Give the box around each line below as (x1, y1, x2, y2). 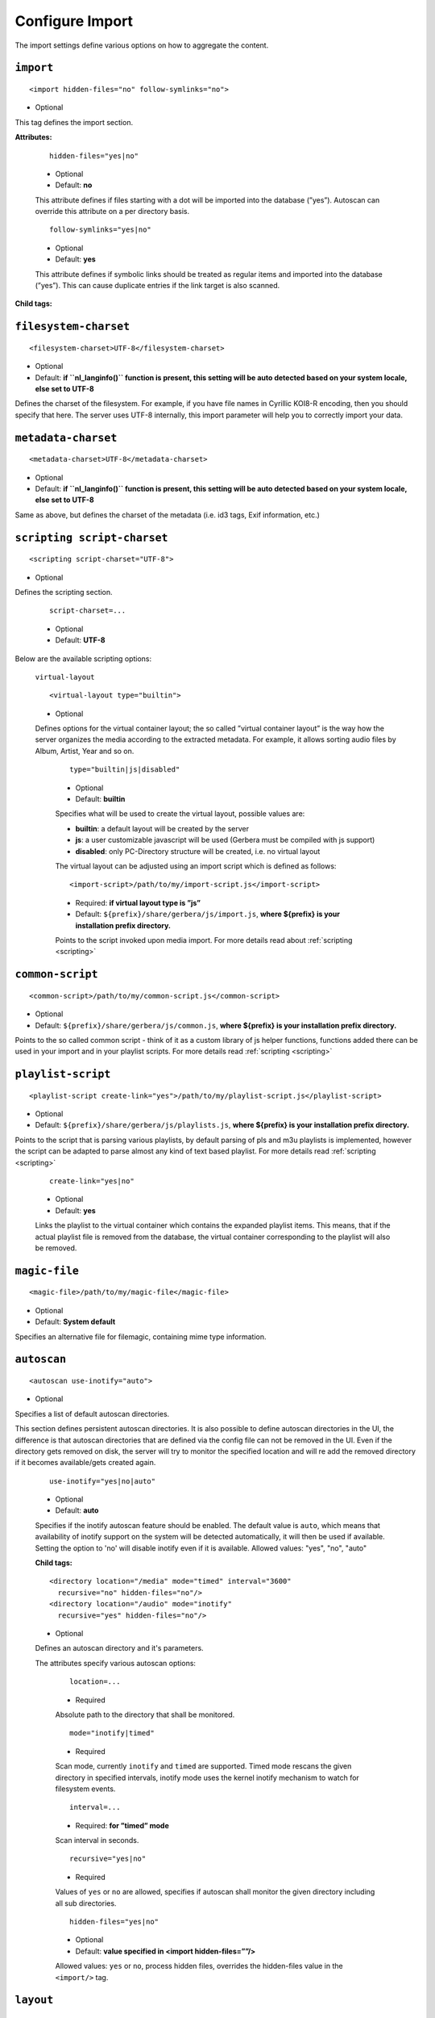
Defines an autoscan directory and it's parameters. (35, 1643, 205, 1653)
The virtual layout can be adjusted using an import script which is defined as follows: (55, 860, 337, 871)
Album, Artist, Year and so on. (35, 746, 135, 756)
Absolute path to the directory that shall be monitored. (55, 1710, 235, 1719)
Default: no (55, 180, 93, 190)
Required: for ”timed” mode (75, 1820, 169, 1830)
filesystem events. (55, 1784, 116, 1794)
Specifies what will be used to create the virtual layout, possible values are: (55, 809, 305, 819)
